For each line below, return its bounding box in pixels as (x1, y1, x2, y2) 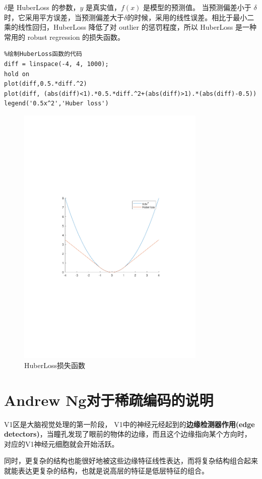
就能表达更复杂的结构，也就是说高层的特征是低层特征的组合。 (4, 465, 209, 475)
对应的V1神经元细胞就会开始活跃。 (4, 438, 119, 449)
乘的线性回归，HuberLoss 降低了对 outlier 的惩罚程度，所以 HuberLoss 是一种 (4, 22, 256, 32)
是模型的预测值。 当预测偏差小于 (143, 2, 251, 12)
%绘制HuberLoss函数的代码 (4, 50, 82, 58)
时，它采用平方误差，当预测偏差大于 (4, 12, 124, 22)
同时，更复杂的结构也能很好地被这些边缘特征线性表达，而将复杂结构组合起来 (4, 455, 258, 466)
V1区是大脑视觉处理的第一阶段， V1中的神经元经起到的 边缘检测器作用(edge (4, 418, 255, 429)
